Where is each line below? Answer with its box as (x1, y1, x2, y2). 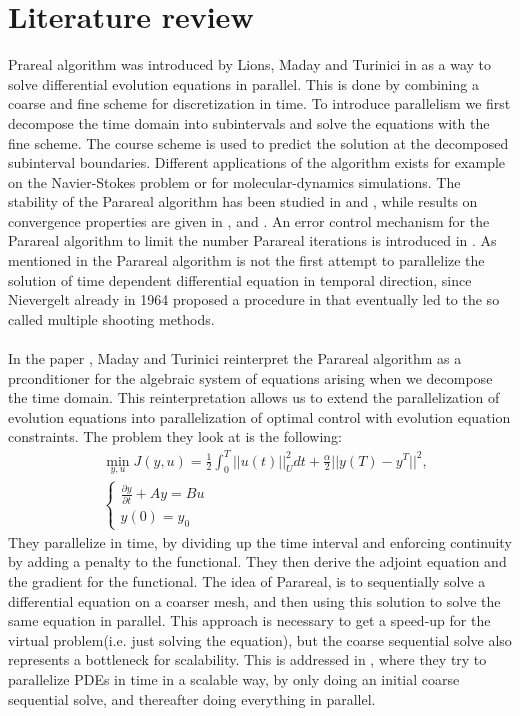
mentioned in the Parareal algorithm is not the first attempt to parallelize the (8, 250, 485, 271)
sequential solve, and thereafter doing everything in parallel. (8, 688, 376, 709)
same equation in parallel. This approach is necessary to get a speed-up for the (8, 610, 491, 631)
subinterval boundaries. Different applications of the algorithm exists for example (8, 152, 506, 173)
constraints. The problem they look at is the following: (8, 426, 342, 447)
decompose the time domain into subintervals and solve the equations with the (8, 112, 490, 133)
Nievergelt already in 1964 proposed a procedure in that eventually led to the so (8, 289, 500, 310)
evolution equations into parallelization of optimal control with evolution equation (8, 406, 511, 427)
